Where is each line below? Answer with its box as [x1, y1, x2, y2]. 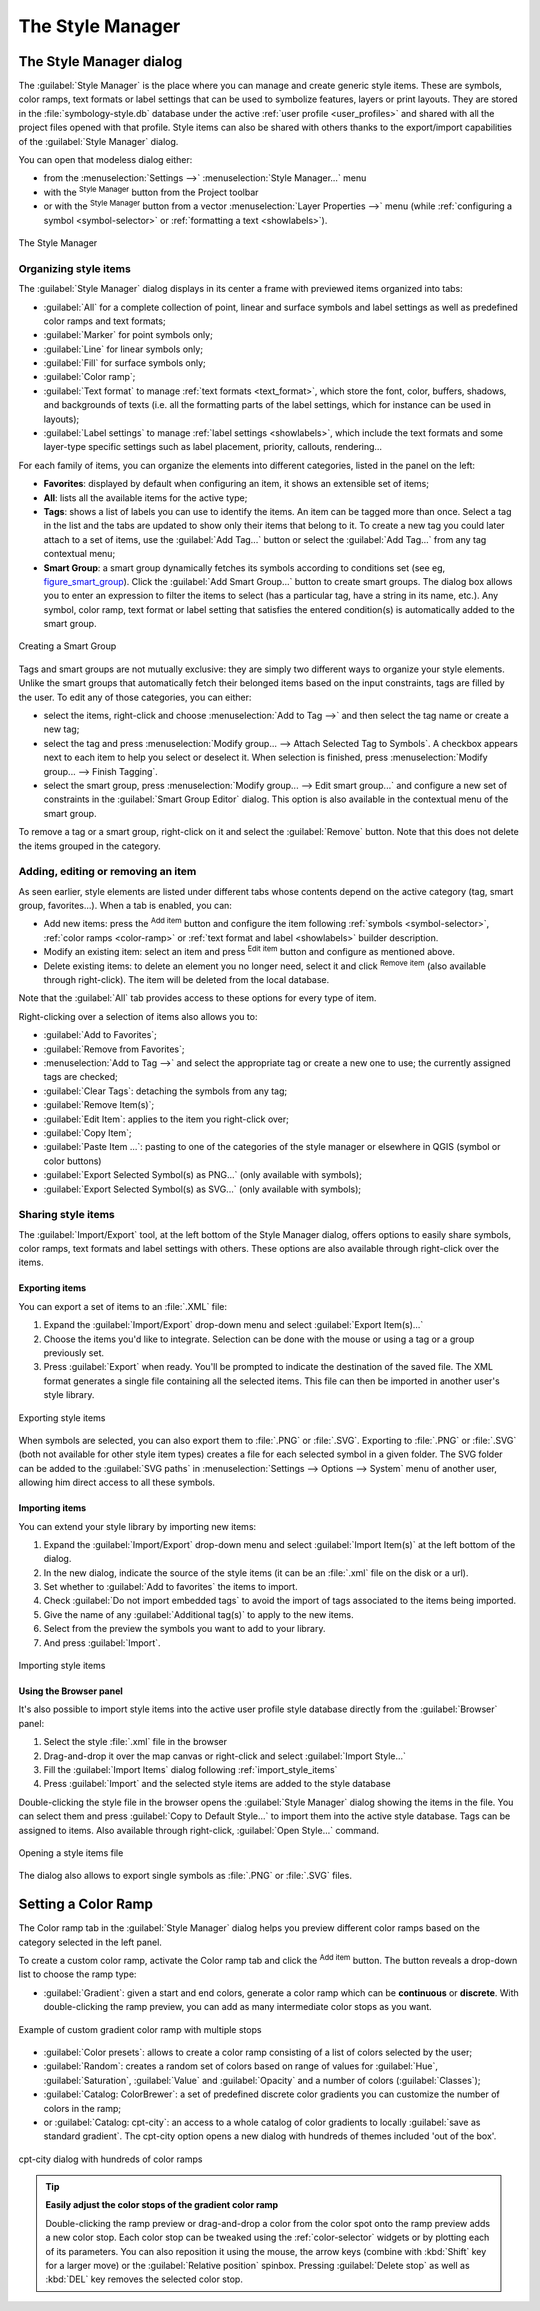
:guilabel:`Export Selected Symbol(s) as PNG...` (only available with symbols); [43, 1169, 362, 1181]
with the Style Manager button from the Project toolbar [43, 185, 259, 198]
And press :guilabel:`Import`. [43, 1636, 161, 1649]
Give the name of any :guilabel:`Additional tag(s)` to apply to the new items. [43, 1608, 354, 1620]
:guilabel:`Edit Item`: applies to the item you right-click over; [43, 1113, 290, 1125]
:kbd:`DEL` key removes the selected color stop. [45, 2273, 244, 2285]
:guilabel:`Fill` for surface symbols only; [43, 357, 206, 369]
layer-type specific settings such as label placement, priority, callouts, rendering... [43, 441, 383, 453]
